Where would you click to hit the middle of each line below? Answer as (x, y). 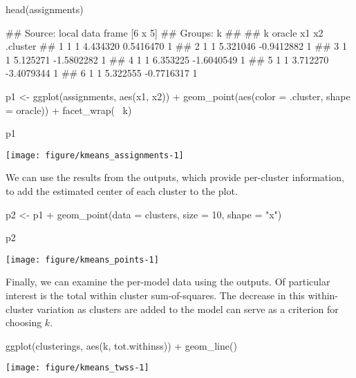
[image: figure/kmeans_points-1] (82, 259)
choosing (24, 322)
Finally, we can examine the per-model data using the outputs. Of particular (168, 282)
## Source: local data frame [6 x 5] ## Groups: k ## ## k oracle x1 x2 (165, 32)
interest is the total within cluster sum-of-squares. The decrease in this (155, 295)
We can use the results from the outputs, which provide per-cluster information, (175, 177)
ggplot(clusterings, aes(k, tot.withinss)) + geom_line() (121, 345)
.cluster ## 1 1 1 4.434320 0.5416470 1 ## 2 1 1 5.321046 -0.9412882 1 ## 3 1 (176, 46)
